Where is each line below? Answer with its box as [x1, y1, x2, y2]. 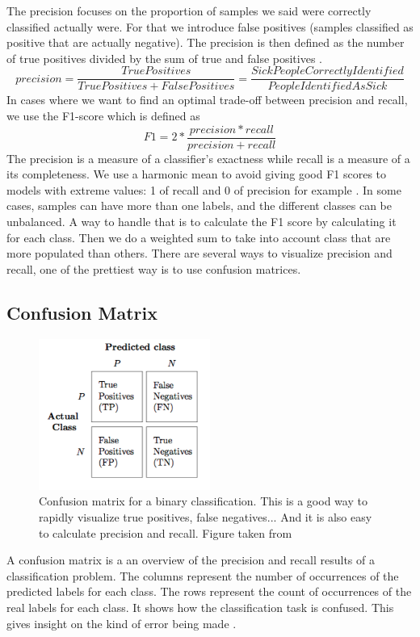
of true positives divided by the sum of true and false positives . [6, 49, 323, 66]
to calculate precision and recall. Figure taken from [39, 524, 292, 541]
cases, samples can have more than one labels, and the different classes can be [6, 197, 392, 214]
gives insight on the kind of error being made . [6, 614, 237, 631]
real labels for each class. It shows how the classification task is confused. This [6, 598, 394, 615]
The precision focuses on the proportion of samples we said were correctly [6, 2, 372, 19]
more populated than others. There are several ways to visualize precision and [6, 245, 393, 262]
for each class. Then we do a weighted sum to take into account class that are [6, 228, 391, 245]
